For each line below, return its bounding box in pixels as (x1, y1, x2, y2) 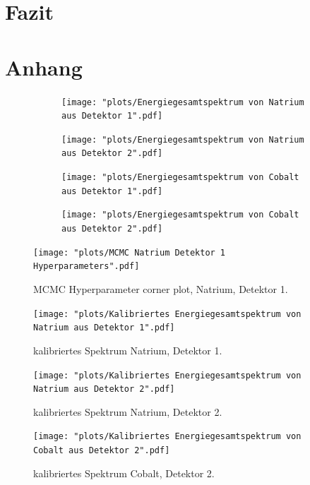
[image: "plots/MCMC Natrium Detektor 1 (33, 247, 226, 258)
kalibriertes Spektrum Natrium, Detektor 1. (33, 342, 222, 357)
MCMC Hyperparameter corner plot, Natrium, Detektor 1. (33, 282, 288, 297)
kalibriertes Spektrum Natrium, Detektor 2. (33, 404, 222, 419)
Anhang (5, 52, 83, 81)
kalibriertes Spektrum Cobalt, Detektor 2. (33, 465, 215, 480)
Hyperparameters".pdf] (33, 261, 140, 272)
